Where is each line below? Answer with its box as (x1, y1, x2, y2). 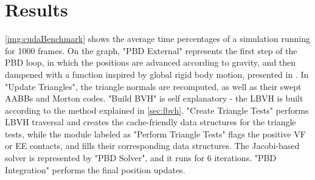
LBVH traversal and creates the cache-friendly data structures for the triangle (5, 116, 296, 128)
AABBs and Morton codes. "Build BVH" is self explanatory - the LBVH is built (5, 92, 303, 105)
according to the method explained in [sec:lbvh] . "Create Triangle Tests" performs (5, 103, 309, 116)
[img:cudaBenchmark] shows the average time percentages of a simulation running (5, 32, 310, 45)
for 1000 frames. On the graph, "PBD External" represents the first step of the (5, 44, 297, 57)
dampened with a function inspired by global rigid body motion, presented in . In (5, 67, 309, 80)
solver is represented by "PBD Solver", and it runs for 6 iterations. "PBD (5, 151, 277, 164)
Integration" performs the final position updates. (5, 163, 185, 176)
